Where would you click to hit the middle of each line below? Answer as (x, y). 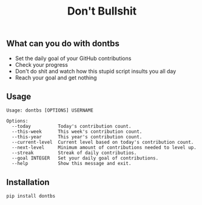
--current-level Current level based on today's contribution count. (103, 143)
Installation (28, 182)
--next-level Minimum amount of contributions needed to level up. (104, 148)
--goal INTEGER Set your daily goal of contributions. (85, 158)
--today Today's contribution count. (72, 126)
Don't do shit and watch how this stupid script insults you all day (96, 71)
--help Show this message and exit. (72, 164)
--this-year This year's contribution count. (77, 137)
